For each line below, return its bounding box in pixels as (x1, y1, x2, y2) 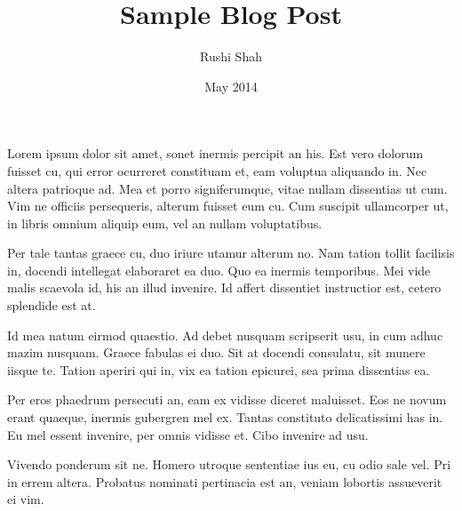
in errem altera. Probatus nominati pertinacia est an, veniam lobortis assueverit (7, 472, 442, 491)
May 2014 (204, 76, 258, 95)
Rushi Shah (200, 47, 262, 66)
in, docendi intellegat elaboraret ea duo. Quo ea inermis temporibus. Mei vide (7, 260, 431, 279)
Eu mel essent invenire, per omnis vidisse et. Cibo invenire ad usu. (7, 425, 369, 443)
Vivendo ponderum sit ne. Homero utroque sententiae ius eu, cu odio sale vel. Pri (7, 455, 451, 474)
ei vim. (7, 490, 44, 508)
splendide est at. (7, 296, 96, 315)
